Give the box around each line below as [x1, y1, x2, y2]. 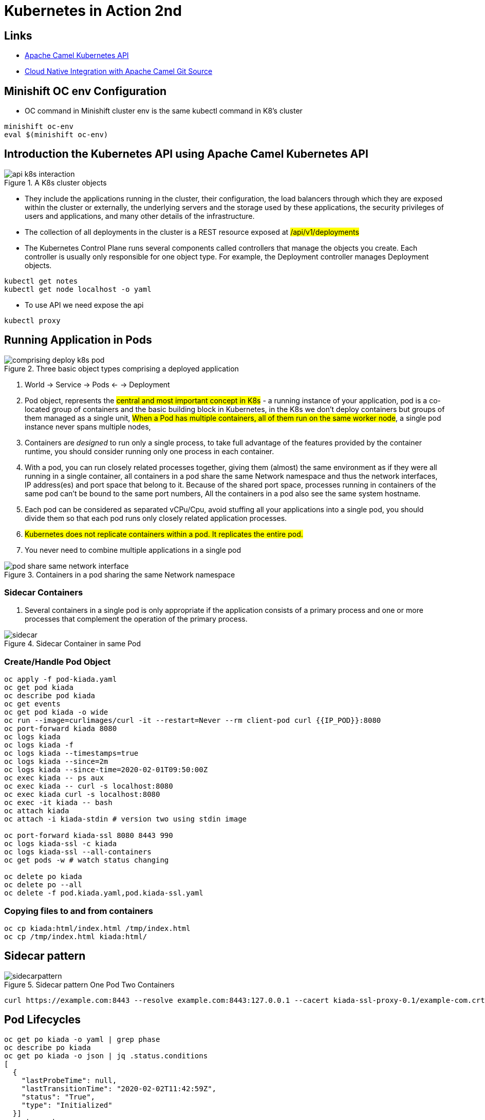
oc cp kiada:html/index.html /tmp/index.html [4, 924, 191, 932]
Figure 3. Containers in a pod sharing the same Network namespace [4, 570, 235, 579]
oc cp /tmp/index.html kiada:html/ [4, 932, 147, 941]
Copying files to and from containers [4, 905, 153, 916]
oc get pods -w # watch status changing [4, 856, 169, 865]
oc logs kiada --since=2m [4, 757, 108, 766]
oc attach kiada [4, 807, 69, 815]
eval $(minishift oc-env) [4, 130, 108, 139]
